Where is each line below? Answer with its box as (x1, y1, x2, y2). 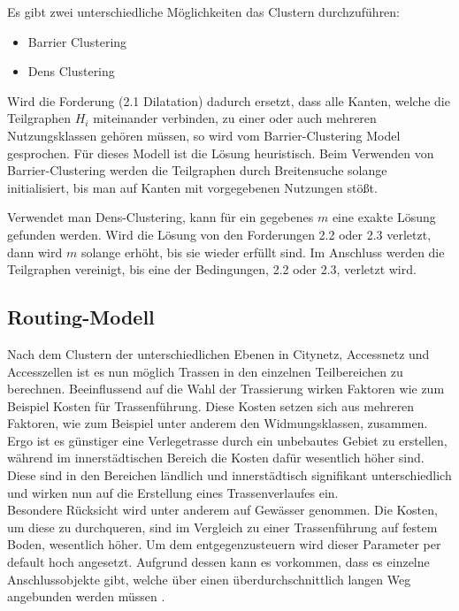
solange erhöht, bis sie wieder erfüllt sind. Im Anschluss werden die (80, 242, 445, 261)
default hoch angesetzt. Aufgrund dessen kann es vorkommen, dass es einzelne (7, 553, 430, 571)
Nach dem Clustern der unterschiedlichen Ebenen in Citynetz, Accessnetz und (7, 344, 430, 363)
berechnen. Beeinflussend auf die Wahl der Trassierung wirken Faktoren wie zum (7, 379, 445, 398)
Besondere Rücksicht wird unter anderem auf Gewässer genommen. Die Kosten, (7, 500, 438, 519)
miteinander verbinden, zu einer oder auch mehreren (93, 109, 377, 127)
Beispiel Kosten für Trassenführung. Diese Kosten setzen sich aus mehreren (7, 396, 415, 415)
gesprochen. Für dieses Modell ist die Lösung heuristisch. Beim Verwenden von (7, 143, 434, 162)
